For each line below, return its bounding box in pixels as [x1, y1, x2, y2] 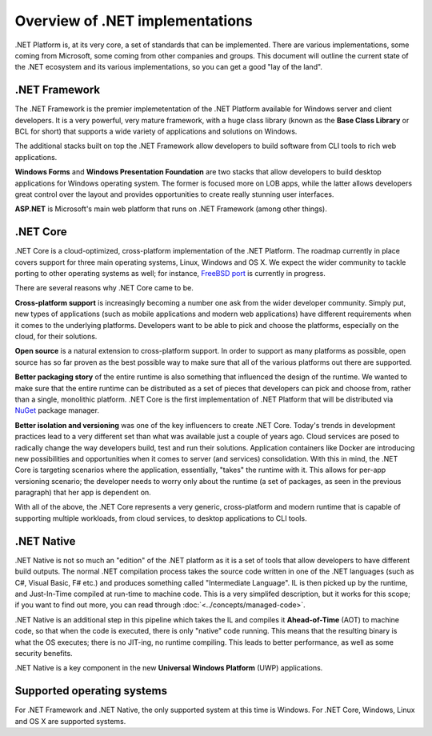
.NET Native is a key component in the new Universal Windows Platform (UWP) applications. [14, 663, 323, 673]
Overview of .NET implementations [14, 12, 253, 30]
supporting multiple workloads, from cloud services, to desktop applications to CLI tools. [14, 513, 307, 523]
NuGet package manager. [14, 406, 100, 415]
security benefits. [14, 648, 73, 658]
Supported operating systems [14, 684, 168, 698]
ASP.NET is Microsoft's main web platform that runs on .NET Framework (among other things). [14, 204, 327, 214]
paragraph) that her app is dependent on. [14, 488, 151, 498]
